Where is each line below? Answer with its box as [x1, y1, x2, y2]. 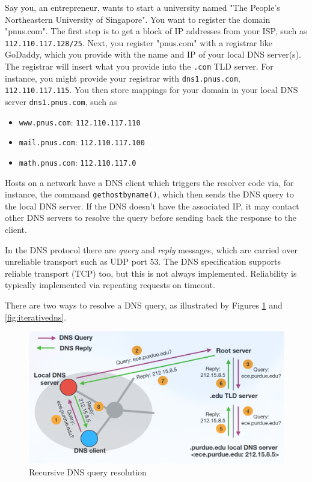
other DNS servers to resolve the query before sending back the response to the [5, 211, 297, 224]
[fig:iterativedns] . [5, 310, 67, 323]
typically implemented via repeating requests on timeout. [5, 279, 215, 291]
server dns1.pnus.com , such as [5, 95, 117, 107]
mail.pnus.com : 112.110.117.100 [19, 136, 145, 148]
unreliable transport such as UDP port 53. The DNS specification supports [5, 255, 281, 268]
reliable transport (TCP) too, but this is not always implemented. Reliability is [5, 267, 297, 279]
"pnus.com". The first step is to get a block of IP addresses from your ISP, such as [5, 25, 307, 37]
